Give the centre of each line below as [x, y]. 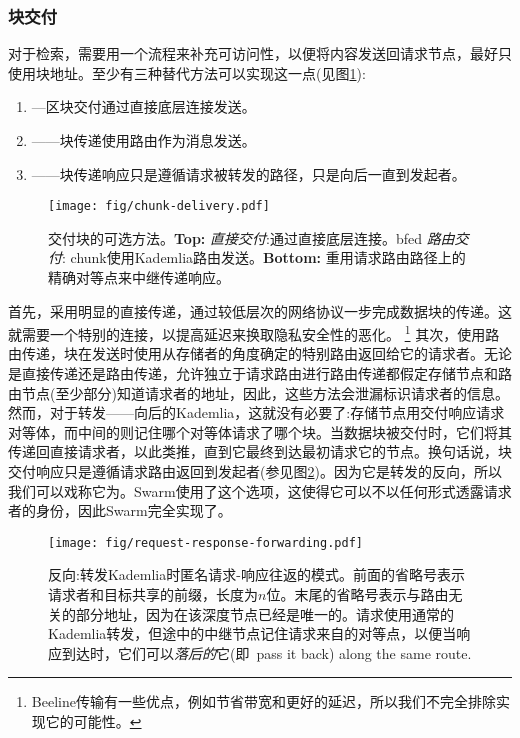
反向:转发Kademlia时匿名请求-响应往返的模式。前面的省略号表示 [256, 574]
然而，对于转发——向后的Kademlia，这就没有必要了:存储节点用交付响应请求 [256, 412]
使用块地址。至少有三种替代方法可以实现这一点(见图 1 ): [187, 72]
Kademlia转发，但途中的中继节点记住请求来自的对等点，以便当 [252, 633]
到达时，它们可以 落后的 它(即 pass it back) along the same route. [266, 652]
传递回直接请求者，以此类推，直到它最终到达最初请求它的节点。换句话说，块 [260, 451]
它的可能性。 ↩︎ [93, 721]
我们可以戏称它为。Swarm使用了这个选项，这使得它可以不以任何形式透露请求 [260, 490]
